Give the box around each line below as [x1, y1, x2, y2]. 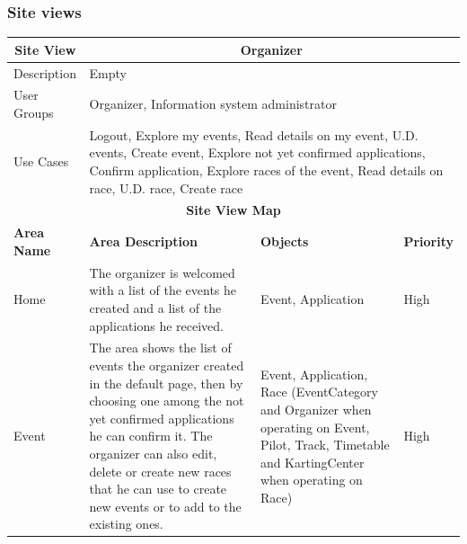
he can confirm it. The [89, 426, 213, 445]
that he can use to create [89, 479, 227, 498]
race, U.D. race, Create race [89, 178, 243, 197]
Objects [260, 232, 309, 251]
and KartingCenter [260, 452, 365, 471]
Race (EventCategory [260, 382, 378, 401]
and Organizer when [260, 399, 372, 418]
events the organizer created [89, 355, 244, 374]
